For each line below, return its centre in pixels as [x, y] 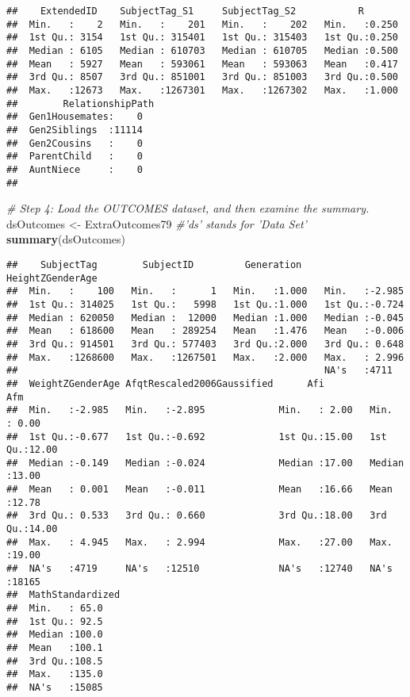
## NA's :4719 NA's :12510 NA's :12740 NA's [199, 569]
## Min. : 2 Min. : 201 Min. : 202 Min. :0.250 [202, 24]
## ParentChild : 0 [75, 157]
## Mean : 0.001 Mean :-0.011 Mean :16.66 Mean [199, 490]
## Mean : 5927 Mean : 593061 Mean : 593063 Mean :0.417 [202, 64]
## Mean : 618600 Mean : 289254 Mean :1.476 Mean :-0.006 [205, 331]
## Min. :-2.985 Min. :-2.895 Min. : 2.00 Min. [199, 410]
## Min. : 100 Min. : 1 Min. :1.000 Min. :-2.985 [205, 291]
